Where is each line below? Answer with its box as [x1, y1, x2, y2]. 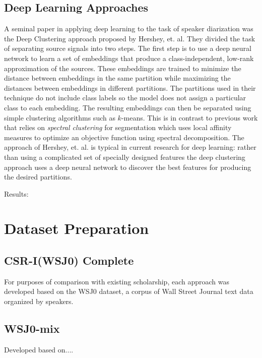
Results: [4, 188, 29, 199]
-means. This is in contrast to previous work [121, 112, 258, 123]
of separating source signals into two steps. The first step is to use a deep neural [4, 43, 251, 53]
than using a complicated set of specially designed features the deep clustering [4, 151, 245, 162]
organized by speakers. [4, 296, 74, 307]
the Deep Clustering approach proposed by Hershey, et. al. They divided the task [4, 33, 255, 43]
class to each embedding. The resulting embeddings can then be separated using [4, 102, 251, 112]
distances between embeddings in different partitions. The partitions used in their [4, 82, 256, 93]
